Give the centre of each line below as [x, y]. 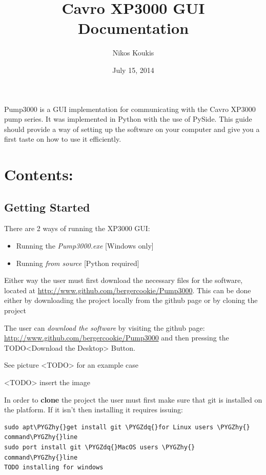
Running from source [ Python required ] [78, 263]
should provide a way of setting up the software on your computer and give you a [132, 129]
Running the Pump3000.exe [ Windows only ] [85, 246]
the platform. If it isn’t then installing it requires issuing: [94, 410]
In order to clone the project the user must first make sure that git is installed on [133, 399]
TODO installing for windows [54, 468]
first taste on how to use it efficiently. [63, 139]
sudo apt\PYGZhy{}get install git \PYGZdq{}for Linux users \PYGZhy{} [127, 427]
